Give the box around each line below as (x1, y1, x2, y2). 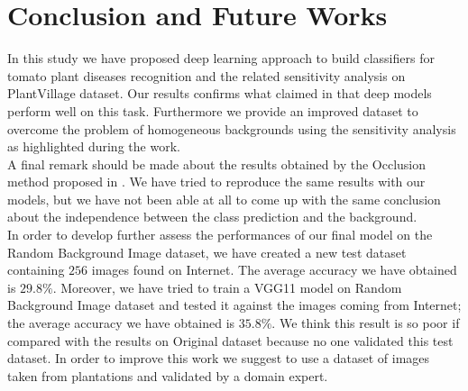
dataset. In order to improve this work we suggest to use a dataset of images (7, 349, 430, 368)
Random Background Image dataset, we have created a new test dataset (7, 242, 407, 261)
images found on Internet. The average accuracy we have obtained (91, 260, 457, 279)
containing (7, 260, 65, 279)
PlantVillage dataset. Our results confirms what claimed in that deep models (7, 84, 432, 103)
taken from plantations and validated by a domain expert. (7, 366, 328, 385)
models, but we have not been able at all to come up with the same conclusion (7, 189, 441, 208)
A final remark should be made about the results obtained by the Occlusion (7, 154, 427, 173)
